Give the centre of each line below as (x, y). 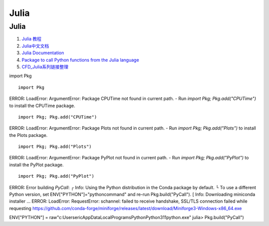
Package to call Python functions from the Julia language (80, 60)
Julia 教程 (32, 39)
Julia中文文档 (35, 46)
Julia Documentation (43, 53)
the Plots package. (28, 135)
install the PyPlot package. (37, 165)
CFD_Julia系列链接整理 (45, 67)
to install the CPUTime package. (42, 106)
